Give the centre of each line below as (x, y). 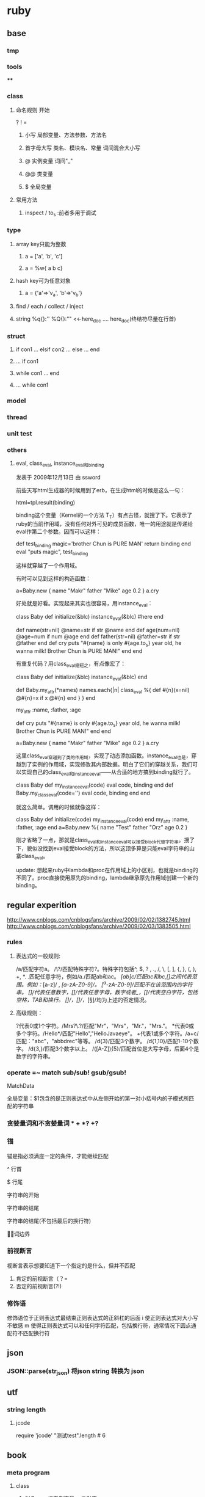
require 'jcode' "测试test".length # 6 (61, 1435)
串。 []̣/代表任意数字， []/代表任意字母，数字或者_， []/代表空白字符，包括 (106, 993)
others (17, 450)
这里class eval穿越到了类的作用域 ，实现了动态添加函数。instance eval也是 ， (103, 756)
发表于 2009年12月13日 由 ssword (58, 477)
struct (16, 336)
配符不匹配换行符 (28, 1333)
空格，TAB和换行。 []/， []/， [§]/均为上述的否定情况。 (83, 1000)
